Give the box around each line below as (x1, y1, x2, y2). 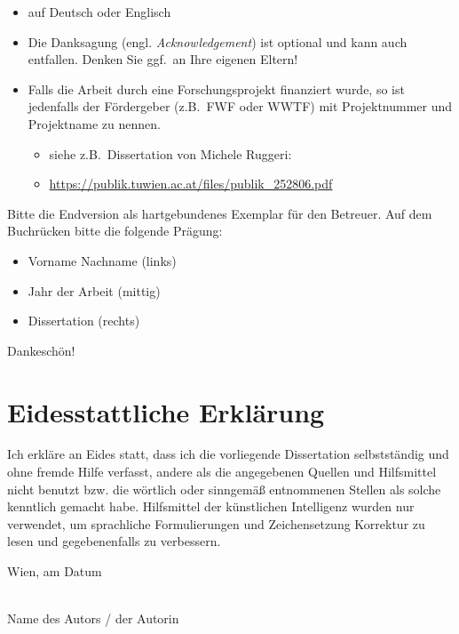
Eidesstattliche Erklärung (7, 393, 325, 429)
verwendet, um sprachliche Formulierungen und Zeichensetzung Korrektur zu (7, 514, 425, 533)
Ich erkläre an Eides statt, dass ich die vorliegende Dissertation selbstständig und (7, 445, 449, 463)
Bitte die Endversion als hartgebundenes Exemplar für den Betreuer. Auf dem (7, 204, 432, 222)
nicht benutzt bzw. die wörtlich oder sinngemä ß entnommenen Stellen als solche (7, 479, 441, 498)
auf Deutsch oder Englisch (28, 3, 171, 20)
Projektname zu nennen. (28, 114, 161, 132)
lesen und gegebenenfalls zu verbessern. (7, 532, 221, 550)
